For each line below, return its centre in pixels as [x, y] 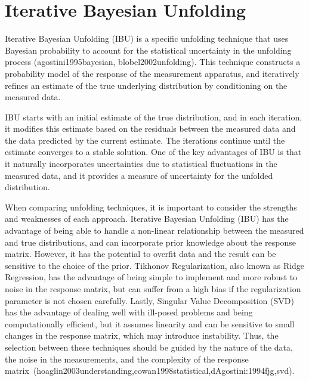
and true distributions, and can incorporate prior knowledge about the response [150, 242]
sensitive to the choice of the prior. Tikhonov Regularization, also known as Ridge [155, 265]
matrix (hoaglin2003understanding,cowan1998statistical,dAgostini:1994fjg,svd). [150, 371]
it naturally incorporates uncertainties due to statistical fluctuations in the [141, 164]
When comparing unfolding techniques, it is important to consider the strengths [151, 207]
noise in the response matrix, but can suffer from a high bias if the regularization [153, 289]
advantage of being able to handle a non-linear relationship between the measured [154, 230]
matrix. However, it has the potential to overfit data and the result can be [140, 254]
